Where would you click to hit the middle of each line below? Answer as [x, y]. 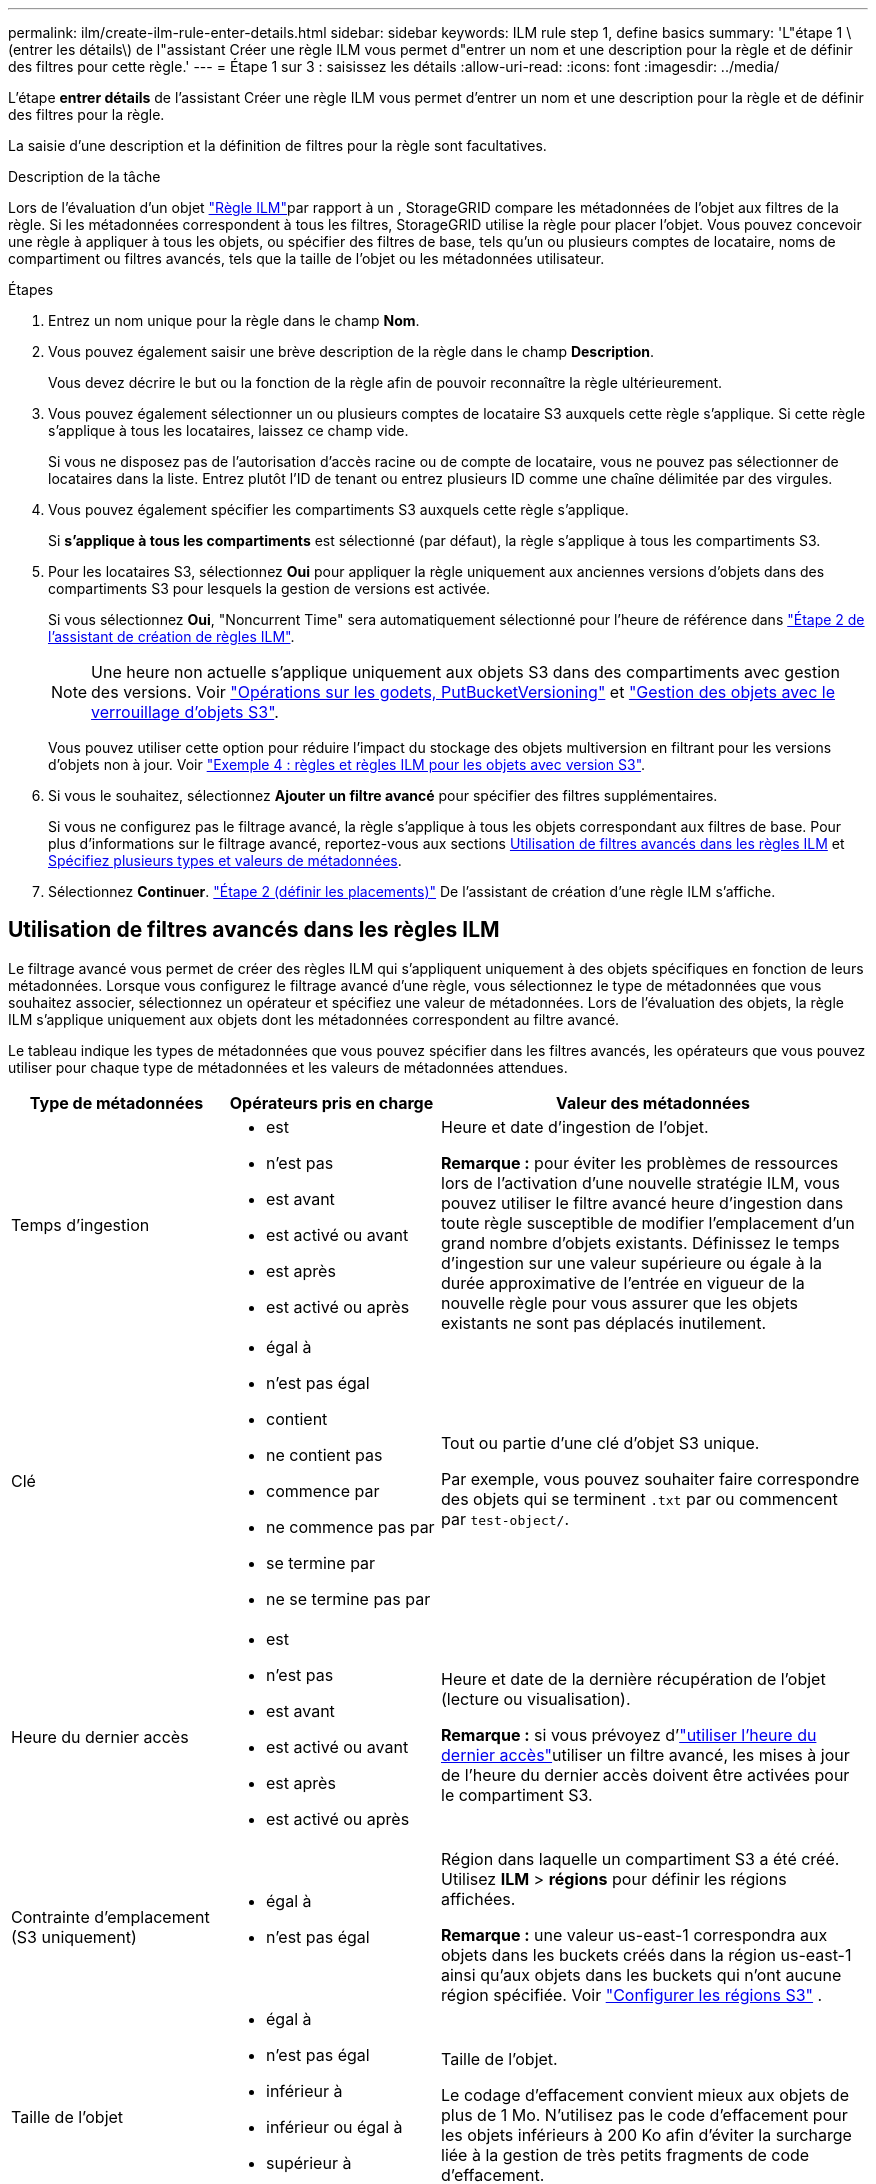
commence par [323, 1490]
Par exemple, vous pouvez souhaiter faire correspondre [650, 1478]
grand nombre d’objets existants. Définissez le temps [640, 1242]
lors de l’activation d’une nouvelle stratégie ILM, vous [640, 1182]
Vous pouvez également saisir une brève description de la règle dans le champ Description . [351, 351]
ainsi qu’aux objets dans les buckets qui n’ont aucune [641, 1974]
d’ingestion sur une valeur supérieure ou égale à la [631, 1262]
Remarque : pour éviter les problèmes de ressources [640, 1162]
